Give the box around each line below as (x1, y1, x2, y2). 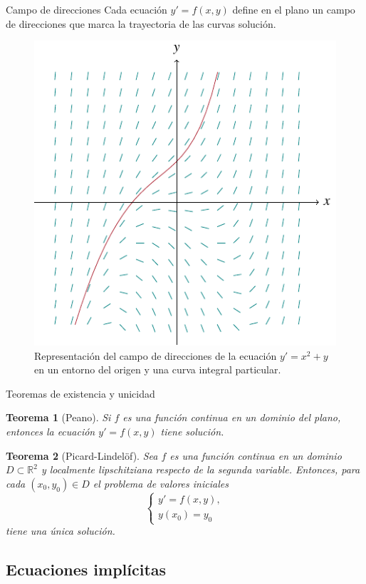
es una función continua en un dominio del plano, (122, 410, 341, 425)
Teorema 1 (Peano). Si (6, 410, 111, 425)
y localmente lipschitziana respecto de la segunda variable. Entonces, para (41, 462, 360, 477)
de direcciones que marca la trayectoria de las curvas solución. (6, 16, 276, 31)
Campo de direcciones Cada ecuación (6, 2, 167, 16)
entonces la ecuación (6, 424, 95, 439)
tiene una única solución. (6, 523, 115, 538)
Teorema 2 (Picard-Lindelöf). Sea (6, 448, 158, 463)
